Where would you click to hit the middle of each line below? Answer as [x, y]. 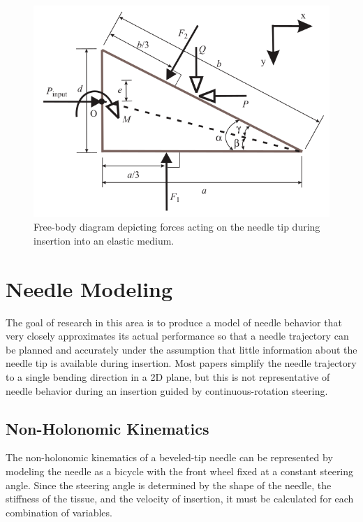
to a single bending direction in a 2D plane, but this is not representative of [168, 377]
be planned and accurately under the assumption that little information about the [181, 349]
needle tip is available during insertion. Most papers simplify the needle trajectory [181, 363]
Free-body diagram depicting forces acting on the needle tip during [177, 227]
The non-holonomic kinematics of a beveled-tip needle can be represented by [169, 457]
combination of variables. [59, 512]
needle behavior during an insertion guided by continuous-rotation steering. [167, 390]
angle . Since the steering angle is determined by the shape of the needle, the [169, 485]
